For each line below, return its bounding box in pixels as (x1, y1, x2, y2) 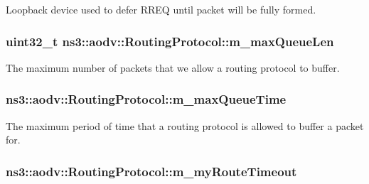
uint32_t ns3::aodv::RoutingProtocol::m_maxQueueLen (6, 32, 334, 50)
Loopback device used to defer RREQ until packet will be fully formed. (6, 2, 316, 16)
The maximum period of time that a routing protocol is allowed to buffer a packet (6, 118, 364, 133)
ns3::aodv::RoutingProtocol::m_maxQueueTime (6, 90, 287, 108)
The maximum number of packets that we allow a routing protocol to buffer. (6, 60, 340, 75)
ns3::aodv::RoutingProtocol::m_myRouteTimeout (6, 162, 297, 180)
